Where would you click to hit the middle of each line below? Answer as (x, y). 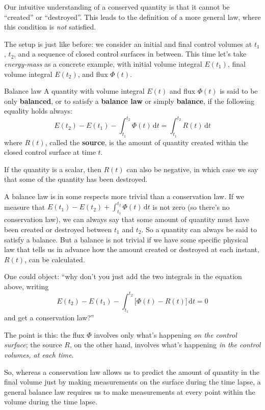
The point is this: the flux (44, 334)
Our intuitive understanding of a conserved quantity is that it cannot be (117, 7)
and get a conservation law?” (49, 318)
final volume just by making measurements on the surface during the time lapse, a (132, 382)
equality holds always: (38, 111)
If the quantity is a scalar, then (53, 169)
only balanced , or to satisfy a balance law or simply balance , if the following (129, 101)
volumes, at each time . (39, 354)
